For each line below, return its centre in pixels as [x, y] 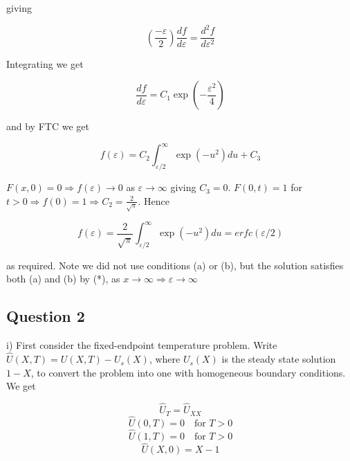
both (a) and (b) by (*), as [63, 279]
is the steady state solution [279, 359]
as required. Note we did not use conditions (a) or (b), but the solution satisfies [175, 265]
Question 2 [46, 316]
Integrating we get [45, 63]
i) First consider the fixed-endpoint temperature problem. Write [142, 345]
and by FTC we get [48, 126]
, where [165, 359]
